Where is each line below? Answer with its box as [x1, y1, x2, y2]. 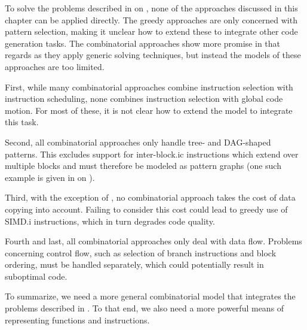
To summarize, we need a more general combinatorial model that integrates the [5, 290, 296, 302]
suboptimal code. [5, 270, 67, 282]
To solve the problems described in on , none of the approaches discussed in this [5, 2, 298, 14]
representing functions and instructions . [5, 313, 150, 326]
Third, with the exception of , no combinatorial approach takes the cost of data [5, 191, 296, 204]
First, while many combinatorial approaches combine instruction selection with [5, 80, 293, 93]
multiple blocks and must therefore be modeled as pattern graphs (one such [5, 159, 281, 172]
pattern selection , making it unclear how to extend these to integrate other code [5, 25, 298, 38]
